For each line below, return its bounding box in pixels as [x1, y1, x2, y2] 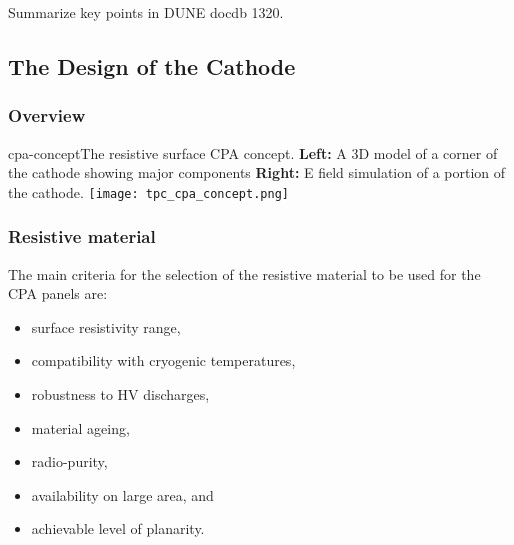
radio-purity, [31, 451, 108, 472]
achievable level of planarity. [31, 518, 205, 539]
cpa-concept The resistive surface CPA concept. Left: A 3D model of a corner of [8, 142, 498, 163]
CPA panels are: [8, 283, 108, 304]
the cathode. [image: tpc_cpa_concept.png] [8, 181, 289, 202]
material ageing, [31, 417, 130, 438]
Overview [8, 103, 86, 128]
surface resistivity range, [31, 316, 181, 337]
